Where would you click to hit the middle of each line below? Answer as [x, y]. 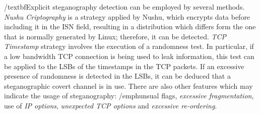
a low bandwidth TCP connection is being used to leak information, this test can [129, 56]
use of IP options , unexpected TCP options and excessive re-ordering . [111, 105]
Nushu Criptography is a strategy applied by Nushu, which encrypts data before [127, 16]
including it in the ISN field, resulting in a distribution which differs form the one [130, 26]
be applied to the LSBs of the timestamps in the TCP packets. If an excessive [124, 66]
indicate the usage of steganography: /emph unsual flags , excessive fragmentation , [129, 96]
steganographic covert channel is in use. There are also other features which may [128, 85]
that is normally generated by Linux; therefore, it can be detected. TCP [115, 36]
